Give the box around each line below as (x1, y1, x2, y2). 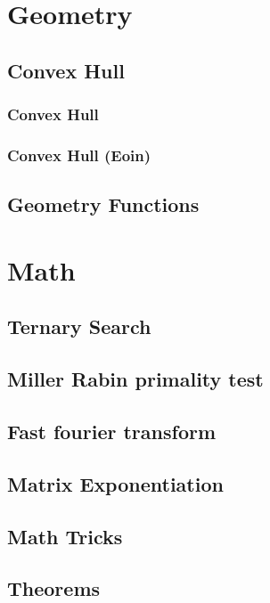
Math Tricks (7, 522, 123, 550)
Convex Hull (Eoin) (7, 143, 151, 166)
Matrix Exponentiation (7, 469, 224, 497)
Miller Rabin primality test (7, 365, 264, 393)
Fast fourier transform (7, 417, 217, 444)
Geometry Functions (7, 191, 200, 218)
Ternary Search (7, 313, 151, 340)
